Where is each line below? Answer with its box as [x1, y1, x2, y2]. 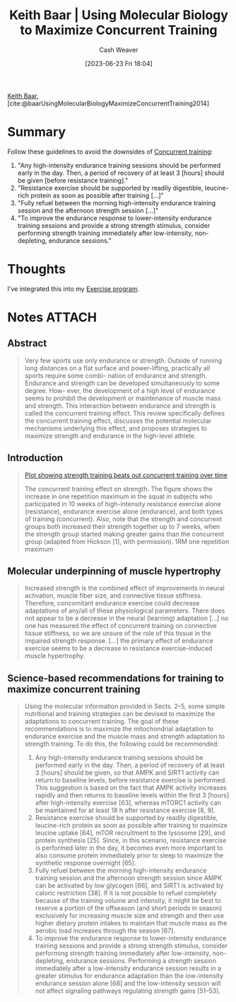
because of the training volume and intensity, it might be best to [35, 896, 221, 905]
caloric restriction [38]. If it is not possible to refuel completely [35, 889, 217, 897]
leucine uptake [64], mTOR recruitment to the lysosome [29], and [35, 829, 225, 837]
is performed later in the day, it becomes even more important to [35, 843, 223, 853]
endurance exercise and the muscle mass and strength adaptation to [24, 732, 225, 741]
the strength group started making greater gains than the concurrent [24, 530, 225, 538]
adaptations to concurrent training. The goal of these [24, 717, 179, 726]
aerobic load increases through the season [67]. [35, 926, 175, 935]
